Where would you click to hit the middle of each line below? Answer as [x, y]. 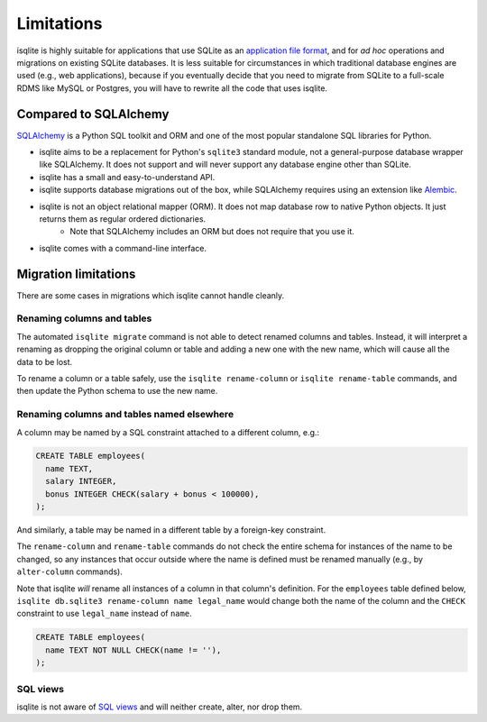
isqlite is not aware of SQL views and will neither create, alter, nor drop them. [160, 707]
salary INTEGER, [81, 481]
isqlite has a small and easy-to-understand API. [127, 177]
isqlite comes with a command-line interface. [123, 248]
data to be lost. [45, 361]
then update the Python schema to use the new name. [117, 391]
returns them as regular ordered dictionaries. [123, 219]
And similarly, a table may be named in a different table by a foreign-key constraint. [171, 530]
